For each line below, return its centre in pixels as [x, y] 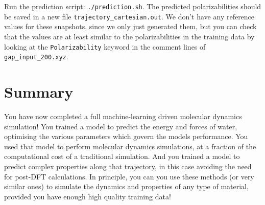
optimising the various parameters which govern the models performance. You [126, 136]
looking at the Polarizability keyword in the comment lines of [105, 46]
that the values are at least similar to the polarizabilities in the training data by [129, 36]
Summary [39, 92]
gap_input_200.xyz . [36, 56]
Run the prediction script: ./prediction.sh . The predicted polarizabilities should [133, 6]
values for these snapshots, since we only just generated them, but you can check [130, 26]
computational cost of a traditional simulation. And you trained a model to [122, 156]
